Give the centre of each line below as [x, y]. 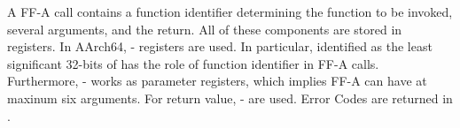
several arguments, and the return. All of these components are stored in [205, 29]
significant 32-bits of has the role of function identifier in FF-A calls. [193, 63]
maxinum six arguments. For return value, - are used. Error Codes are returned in [230, 98]
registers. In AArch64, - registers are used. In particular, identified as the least [220, 46]
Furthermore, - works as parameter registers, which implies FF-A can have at [217, 81]
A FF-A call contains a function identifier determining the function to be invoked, [230, 11]
